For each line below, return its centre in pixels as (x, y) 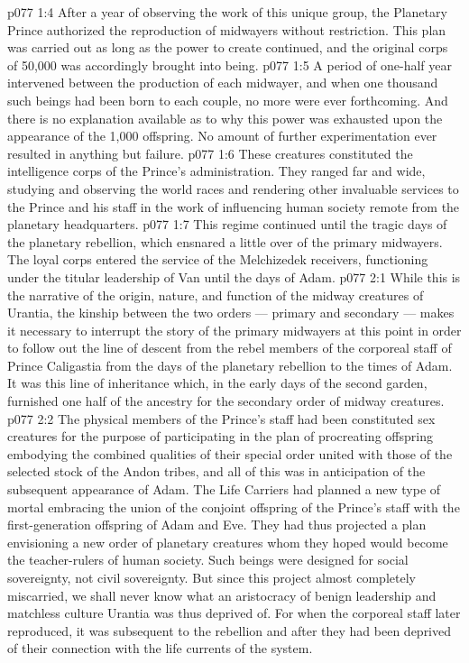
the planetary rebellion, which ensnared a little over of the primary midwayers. (225, 241)
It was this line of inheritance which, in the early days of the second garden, (217, 383)
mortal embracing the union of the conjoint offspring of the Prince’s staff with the (234, 506)
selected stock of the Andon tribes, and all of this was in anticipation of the (216, 471)
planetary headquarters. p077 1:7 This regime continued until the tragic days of (227, 224)
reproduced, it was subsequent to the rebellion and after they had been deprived (230, 630)
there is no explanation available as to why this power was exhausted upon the (225, 118)
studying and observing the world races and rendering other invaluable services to (233, 188)
